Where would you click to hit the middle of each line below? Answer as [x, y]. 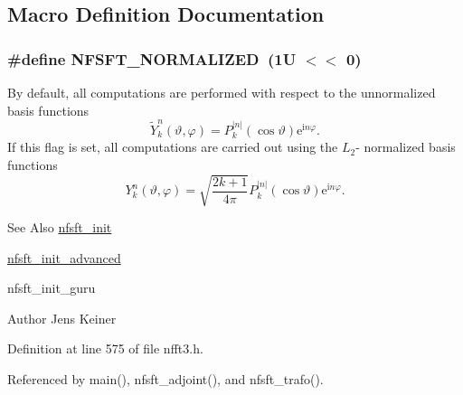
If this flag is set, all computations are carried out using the [173, 147]
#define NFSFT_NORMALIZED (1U [152, 58]
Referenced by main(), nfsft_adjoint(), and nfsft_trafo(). [165, 379]
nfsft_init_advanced [64, 257]
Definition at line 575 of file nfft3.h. [105, 348]
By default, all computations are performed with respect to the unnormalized [222, 92]
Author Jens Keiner [62, 318]
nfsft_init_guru [52, 288]
